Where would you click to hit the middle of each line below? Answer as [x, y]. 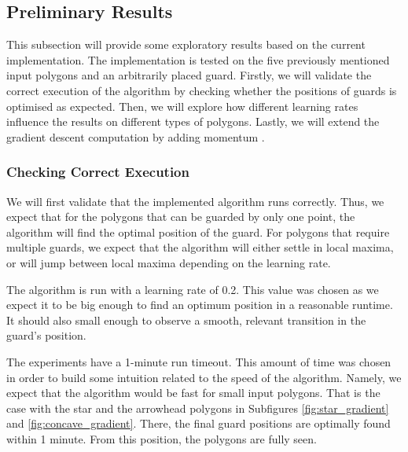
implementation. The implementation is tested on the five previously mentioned [198, 59]
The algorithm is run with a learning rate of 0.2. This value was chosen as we [193, 289]
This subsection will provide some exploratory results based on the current [186, 44]
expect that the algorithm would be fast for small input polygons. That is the [193, 393]
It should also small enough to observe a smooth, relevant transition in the [186, 320]
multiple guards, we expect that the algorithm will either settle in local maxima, [200, 247]
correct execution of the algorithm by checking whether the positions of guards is [202, 90]
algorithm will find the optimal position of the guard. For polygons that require [198, 232]
